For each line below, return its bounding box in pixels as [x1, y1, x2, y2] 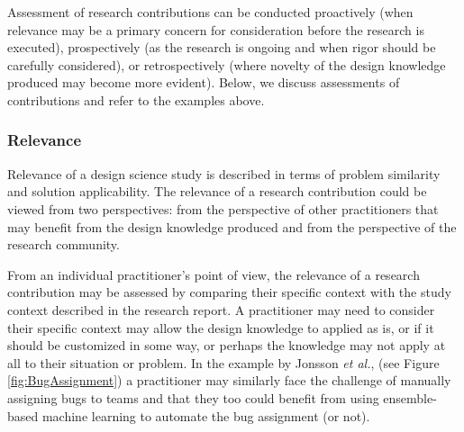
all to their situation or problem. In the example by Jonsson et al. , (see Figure [7, 353, 440, 372]
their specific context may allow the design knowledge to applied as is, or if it [7, 318, 434, 337]
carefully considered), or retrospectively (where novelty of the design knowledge [7, 55, 446, 74]
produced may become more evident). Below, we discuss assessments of [7, 73, 400, 92]
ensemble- [383, 388, 437, 407]
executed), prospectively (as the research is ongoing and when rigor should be [7, 38, 436, 57]
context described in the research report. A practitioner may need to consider [7, 300, 435, 319]
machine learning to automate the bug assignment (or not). [41, 406, 370, 425]
